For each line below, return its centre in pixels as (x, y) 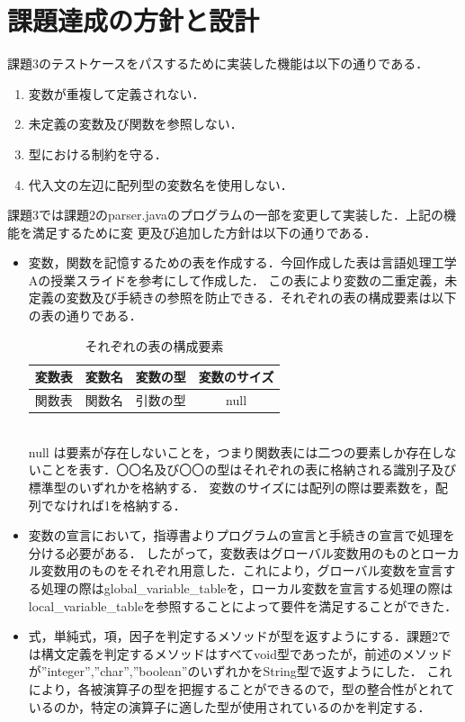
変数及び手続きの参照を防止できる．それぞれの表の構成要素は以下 (261, 298)
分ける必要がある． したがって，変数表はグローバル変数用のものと (225, 552)
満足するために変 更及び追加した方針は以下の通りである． (204, 232)
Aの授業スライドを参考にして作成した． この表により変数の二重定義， (237, 280)
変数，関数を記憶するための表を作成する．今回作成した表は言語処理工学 (242, 262)
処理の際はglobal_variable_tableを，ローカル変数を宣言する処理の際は (247, 587)
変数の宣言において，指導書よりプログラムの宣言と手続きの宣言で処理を (241, 535)
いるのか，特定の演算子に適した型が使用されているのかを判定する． (229, 706)
